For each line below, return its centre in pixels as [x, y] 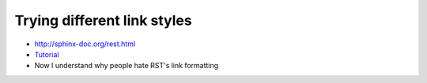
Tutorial [47, 54]
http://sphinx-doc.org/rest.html [85, 44]
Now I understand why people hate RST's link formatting [127, 66]
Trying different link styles [104, 20]
